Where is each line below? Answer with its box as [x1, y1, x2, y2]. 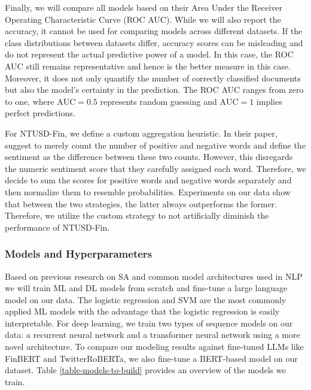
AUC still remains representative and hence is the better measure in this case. [5, 59, 291, 72]
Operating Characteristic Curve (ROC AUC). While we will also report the [5, 13, 281, 25]
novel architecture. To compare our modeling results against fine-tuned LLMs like [5, 340, 304, 353]
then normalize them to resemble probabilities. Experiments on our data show [5, 185, 291, 198]
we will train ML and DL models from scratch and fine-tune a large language [5, 282, 288, 294]
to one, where [5, 95, 54, 107]
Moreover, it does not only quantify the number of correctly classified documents [5, 71, 301, 84]
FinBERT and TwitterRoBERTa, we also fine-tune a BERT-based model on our [5, 352, 298, 364]
